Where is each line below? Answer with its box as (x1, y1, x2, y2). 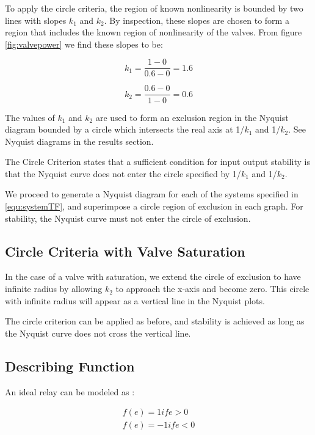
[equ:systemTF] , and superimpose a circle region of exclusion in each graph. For (5, 200, 303, 213)
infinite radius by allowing (5, 282, 103, 295)
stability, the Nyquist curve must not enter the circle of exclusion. (5, 211, 251, 224)
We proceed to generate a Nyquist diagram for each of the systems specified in (5, 188, 299, 200)
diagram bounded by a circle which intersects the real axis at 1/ (5, 123, 245, 136)
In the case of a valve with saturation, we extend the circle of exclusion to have (5, 270, 301, 283)
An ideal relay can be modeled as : (5, 385, 135, 398)
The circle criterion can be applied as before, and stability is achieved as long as (5, 315, 305, 327)
